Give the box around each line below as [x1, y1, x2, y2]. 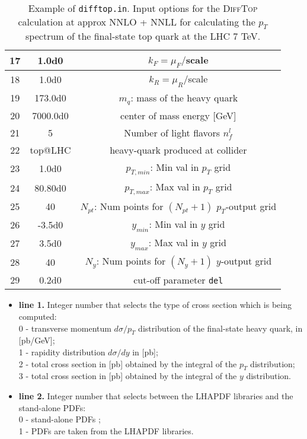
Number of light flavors [124, 125, 220, 139]
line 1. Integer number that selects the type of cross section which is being [18, 298, 292, 311]
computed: [18, 310, 57, 323]
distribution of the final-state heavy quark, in [138, 322, 303, 334]
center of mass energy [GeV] [120, 108, 236, 122]
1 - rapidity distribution [18, 346, 105, 358]
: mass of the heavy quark [130, 90, 238, 104]
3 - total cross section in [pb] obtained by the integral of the [18, 370, 237, 382]
